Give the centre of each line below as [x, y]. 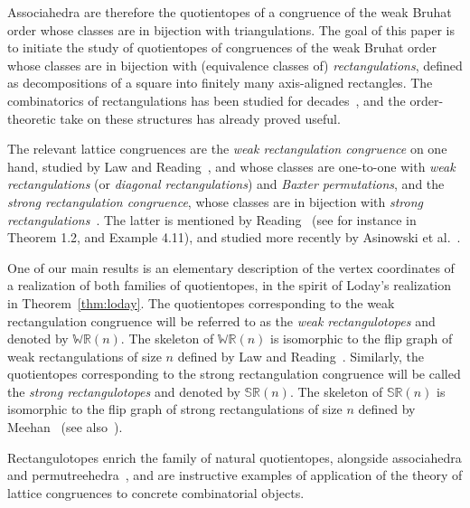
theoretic [32, 118]
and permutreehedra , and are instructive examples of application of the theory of [235, 475]
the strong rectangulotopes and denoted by [124, 391]
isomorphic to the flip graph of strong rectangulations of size [175, 409]
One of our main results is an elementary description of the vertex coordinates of [231, 267]
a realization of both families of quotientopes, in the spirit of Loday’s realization [230, 285]
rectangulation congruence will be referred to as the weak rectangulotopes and [221, 320]
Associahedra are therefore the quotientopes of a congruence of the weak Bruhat [230, 12]
